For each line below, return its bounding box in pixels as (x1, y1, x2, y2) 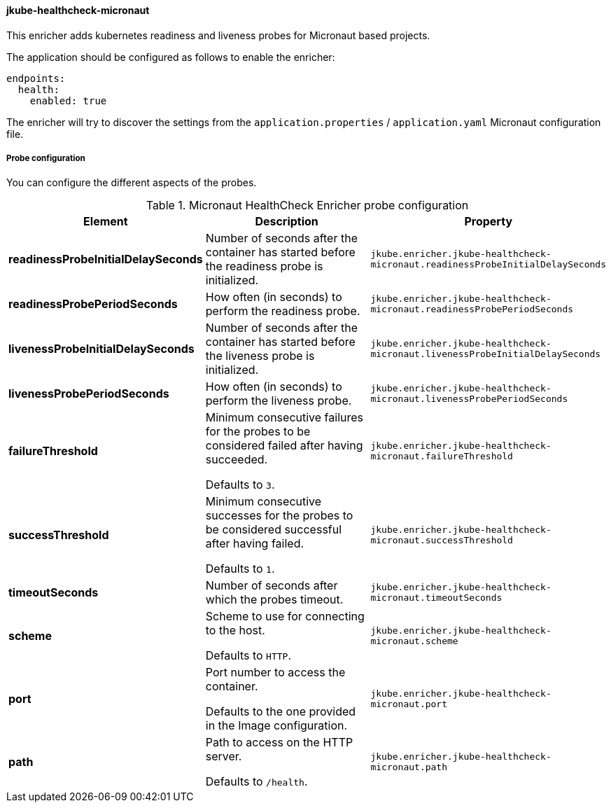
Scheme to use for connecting (205, 609, 365, 624)
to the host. (205, 623, 265, 638)
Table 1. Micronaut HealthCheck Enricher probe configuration (146, 198, 469, 213)
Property (464, 214, 513, 229)
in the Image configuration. (205, 718, 348, 733)
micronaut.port (370, 699, 448, 710)
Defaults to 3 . (205, 478, 275, 492)
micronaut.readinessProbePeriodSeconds (370, 304, 574, 315)
